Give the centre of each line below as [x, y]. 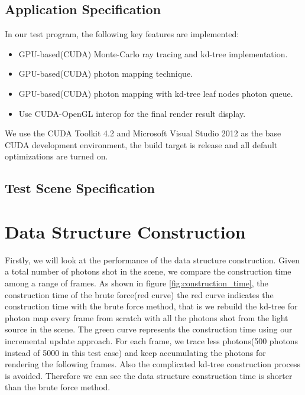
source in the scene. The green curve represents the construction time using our [149, 329]
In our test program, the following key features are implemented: [122, 34]
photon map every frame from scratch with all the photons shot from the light [147, 317]
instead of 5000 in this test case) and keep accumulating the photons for [135, 352]
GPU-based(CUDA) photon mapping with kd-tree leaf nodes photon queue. [156, 93]
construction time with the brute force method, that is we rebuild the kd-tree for [151, 306]
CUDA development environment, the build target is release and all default [141, 144]
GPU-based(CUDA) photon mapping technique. [106, 74]
